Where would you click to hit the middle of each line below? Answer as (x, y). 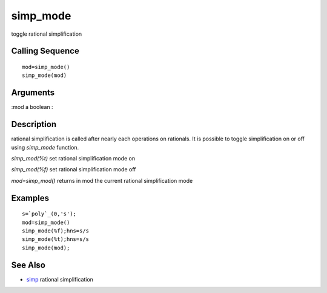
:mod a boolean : (32, 107)
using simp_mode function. (45, 147)
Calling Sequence (45, 51)
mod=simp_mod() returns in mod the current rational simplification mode (102, 180)
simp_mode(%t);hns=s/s (56, 239)
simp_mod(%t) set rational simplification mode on (73, 158)
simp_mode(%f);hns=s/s (56, 231)
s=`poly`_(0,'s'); (49, 214)
